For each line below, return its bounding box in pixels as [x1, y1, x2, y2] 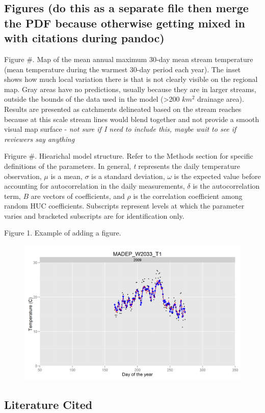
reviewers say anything [4, 133, 75, 144]
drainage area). [197, 94, 244, 104]
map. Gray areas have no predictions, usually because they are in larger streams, [4, 83, 256, 94]
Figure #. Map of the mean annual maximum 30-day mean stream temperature [4, 53, 253, 64]
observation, [4, 170, 42, 181]
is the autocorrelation [193, 181, 260, 191]
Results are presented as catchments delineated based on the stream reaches [4, 103, 242, 114]
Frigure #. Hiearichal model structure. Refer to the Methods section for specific [4, 151, 253, 161]
